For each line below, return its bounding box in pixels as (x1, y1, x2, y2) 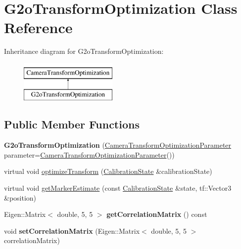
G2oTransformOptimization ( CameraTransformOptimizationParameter (4, 140, 232, 150)
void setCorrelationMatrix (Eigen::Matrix (4, 225, 140, 236)
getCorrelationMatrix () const (106, 209, 207, 219)
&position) (4, 192, 37, 203)
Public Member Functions (4, 117, 140, 132)
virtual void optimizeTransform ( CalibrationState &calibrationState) (4, 166, 212, 176)
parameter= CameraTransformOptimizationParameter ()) (4, 149, 175, 160)
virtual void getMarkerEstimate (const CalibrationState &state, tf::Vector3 (4, 183, 232, 193)
